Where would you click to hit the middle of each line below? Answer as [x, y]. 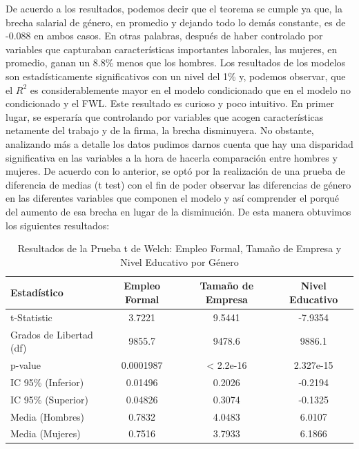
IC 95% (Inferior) [47, 382]
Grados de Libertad [52, 334]
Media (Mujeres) [46, 433]
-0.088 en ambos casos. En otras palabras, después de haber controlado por [164, 36]
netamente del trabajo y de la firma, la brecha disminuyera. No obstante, [160, 130]
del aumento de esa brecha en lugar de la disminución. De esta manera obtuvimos [178, 211]
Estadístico [37, 293]
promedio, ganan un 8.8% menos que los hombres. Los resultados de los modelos [176, 63]
